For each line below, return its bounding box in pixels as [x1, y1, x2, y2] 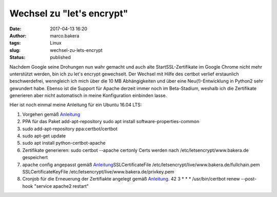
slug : [9, 47, 21, 53]
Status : [9, 54, 26, 61]
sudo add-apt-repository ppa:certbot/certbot [22, 126, 118, 132]
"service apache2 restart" [34, 183, 89, 189]
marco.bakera [50, 32, 80, 38]
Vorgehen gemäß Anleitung [22, 111, 81, 117]
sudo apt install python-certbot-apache [22, 140, 106, 146]
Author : [9, 32, 27, 38]
